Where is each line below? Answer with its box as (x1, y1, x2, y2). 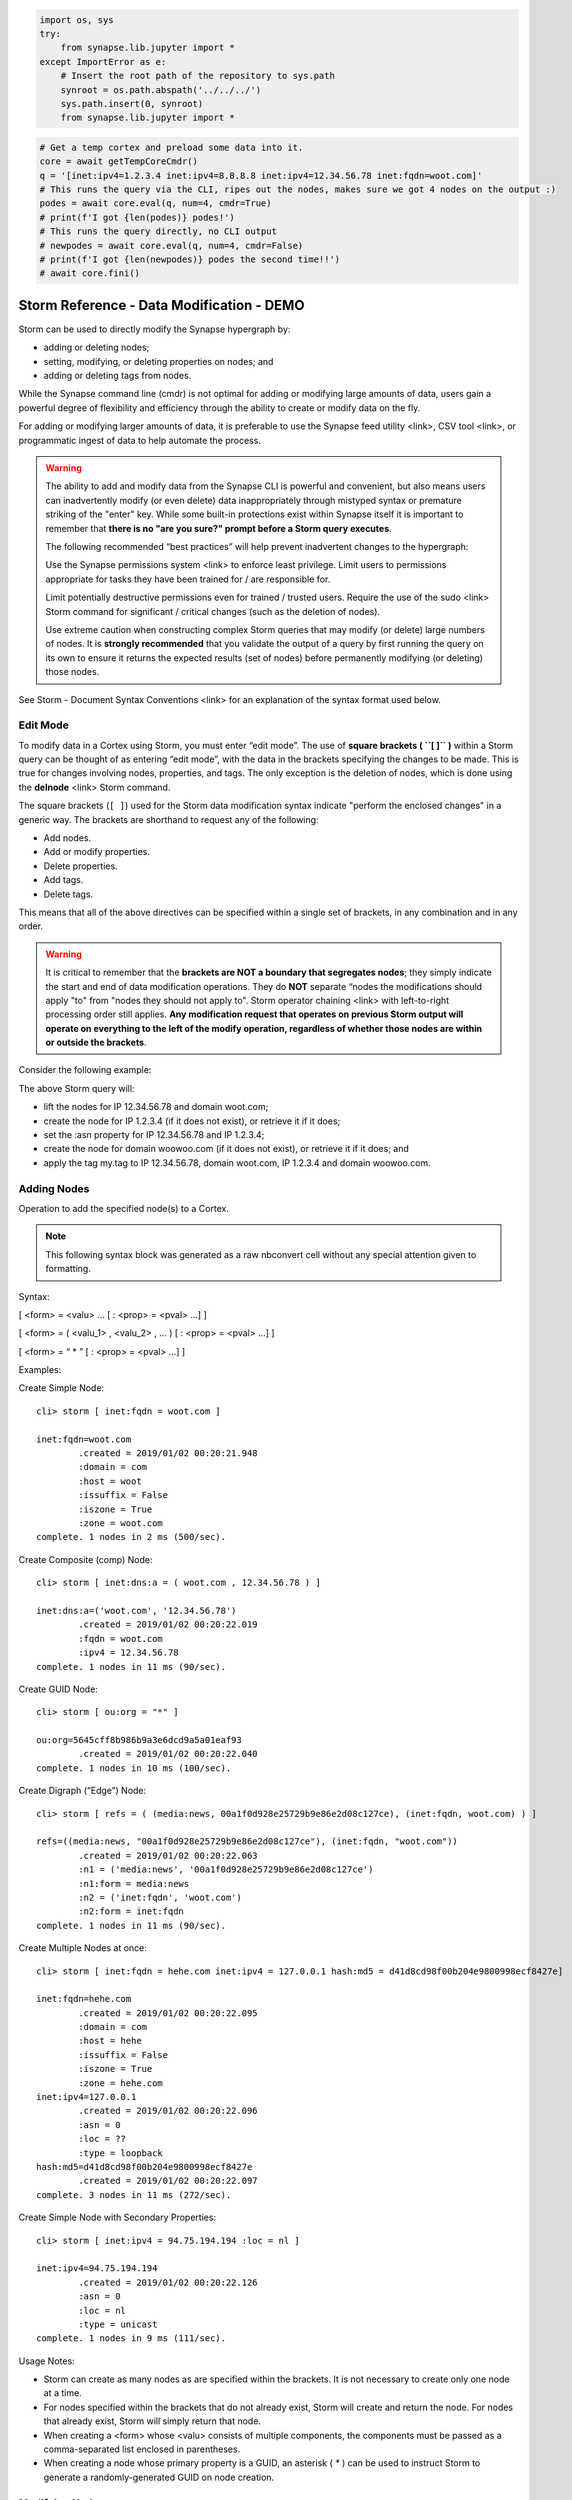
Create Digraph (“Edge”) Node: (18, 1785, 147, 1797)
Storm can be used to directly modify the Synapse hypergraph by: (18, 323, 291, 335)
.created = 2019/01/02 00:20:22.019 (78, 1619, 259, 1630)
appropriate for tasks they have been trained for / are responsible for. (45, 573, 331, 585)
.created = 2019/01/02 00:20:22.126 (78, 2276, 259, 2288)
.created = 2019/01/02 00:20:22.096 (78, 2105, 259, 2117)
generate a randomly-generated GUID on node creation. (43, 2471, 275, 2483)
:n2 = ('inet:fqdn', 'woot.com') (78, 1891, 242, 1903)
